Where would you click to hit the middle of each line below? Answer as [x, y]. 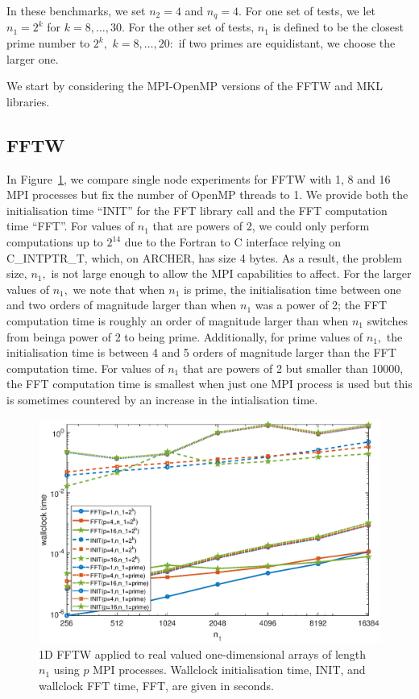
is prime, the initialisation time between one [292, 289]
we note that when [119, 289]
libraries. [28, 101]
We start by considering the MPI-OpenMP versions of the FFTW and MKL [195, 86]
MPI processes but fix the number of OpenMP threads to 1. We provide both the [207, 194]
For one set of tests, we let [311, 10]
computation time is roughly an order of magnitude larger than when [178, 320]
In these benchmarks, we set [76, 10]
